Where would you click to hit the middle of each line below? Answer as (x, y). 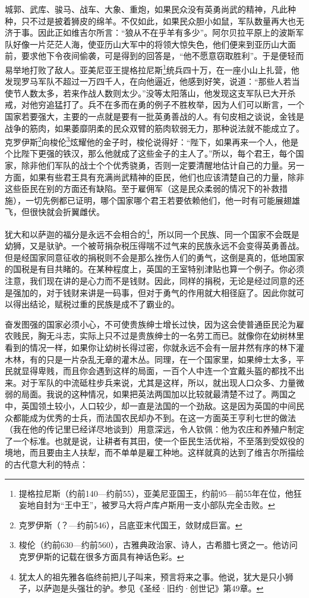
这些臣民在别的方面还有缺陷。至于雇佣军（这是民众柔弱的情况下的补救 (142, 189)
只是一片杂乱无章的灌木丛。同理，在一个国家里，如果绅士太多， (171, 359)
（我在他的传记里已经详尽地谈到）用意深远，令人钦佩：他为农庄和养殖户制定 (154, 429)
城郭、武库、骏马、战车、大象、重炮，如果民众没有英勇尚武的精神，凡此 (146, 9)
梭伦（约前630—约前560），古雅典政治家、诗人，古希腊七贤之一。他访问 (158, 545)
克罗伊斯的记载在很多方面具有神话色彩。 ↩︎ (101, 556)
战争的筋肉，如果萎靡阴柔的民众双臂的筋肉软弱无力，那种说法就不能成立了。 (154, 128)
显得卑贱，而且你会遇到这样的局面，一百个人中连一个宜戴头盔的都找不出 (163, 371)
